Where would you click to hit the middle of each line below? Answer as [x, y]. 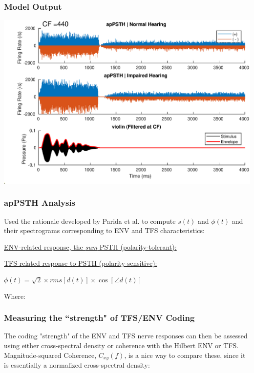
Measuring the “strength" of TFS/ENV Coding [99, 318]
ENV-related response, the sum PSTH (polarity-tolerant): [90, 246]
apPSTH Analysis [40, 203]
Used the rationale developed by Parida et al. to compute [90, 221]
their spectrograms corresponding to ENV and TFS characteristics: [104, 230]
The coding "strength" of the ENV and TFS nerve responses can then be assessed [126, 336]
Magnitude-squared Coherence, [50, 355]
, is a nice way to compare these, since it [185, 355]
